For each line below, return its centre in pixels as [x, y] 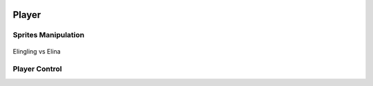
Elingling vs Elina [37, 51]
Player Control [37, 69]
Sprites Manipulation [49, 35]
